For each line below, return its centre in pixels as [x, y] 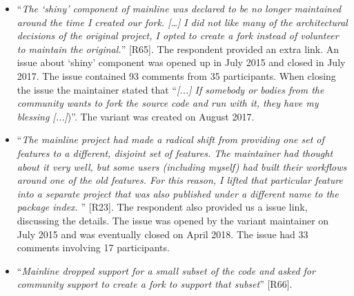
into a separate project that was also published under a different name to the [178, 193]
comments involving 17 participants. [93, 247]
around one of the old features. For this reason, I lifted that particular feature [180, 180]
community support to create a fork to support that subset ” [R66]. [155, 284]
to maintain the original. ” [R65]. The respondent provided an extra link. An [178, 49]
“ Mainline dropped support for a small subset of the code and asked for [166, 270]
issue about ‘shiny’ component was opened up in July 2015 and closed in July [181, 62]
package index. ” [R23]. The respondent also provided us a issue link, [162, 207]
